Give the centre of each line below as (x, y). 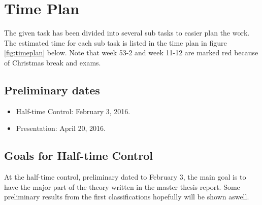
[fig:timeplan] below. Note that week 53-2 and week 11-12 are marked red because (131, 53)
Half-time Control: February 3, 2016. (73, 111)
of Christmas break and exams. (53, 62)
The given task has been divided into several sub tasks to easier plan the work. (127, 33)
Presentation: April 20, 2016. (61, 128)
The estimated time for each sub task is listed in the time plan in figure (116, 42)
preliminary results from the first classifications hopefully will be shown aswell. (127, 197)
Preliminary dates (52, 90)
